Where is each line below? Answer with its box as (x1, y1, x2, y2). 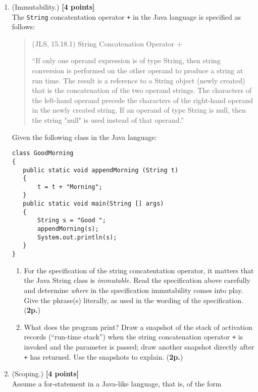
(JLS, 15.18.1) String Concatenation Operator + (32, 38, 182, 48)
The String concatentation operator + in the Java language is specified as (12, 11, 241, 22)
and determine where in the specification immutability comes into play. (24, 284, 243, 295)
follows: (12, 21, 35, 32)
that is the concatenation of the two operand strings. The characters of (32, 85, 252, 95)
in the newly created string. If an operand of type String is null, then (32, 105, 246, 115)
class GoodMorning (12, 150, 74, 157)
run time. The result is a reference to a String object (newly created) (32, 75, 245, 85)
